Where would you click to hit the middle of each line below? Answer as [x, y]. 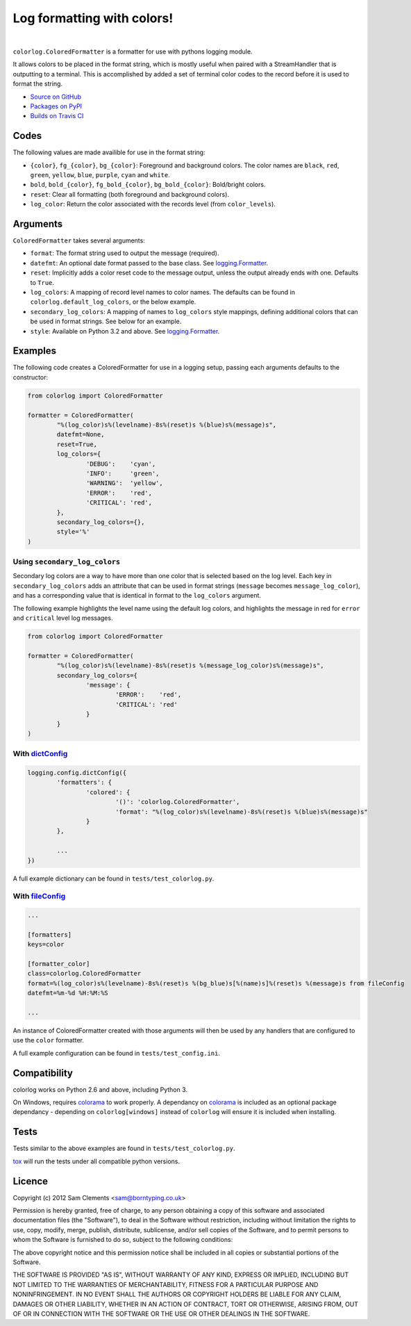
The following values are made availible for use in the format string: [109, 152]
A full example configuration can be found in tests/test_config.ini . [117, 1053]
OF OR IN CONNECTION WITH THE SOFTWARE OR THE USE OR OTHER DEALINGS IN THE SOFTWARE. [161, 1313]
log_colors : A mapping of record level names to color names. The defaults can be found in [162, 292]
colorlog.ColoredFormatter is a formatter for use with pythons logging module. [133, 51]
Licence [31, 1181]
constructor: [31, 377]
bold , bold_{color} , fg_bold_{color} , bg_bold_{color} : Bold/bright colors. [148, 185]
